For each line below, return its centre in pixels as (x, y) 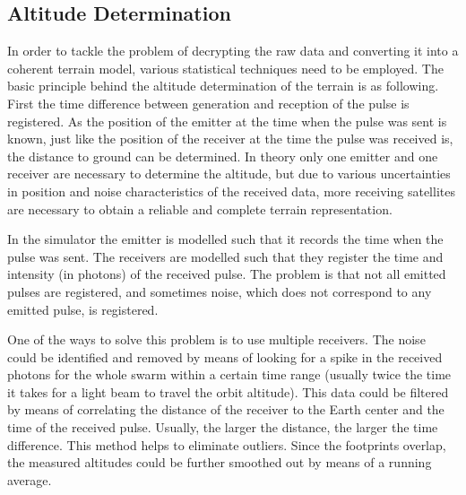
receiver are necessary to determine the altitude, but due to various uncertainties (229, 174)
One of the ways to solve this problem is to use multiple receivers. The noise (216, 339)
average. (30, 479)
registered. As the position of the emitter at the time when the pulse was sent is (227, 121)
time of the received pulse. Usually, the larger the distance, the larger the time (223, 427)
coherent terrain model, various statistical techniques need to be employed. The (225, 68)
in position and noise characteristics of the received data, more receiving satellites (231, 191)
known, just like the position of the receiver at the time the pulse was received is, (230, 139)
